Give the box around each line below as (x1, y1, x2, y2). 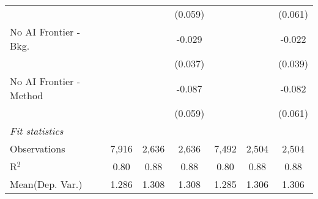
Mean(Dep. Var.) (10, 177, 83, 191)
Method (10, 88, 43, 102)
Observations (10, 141, 65, 156)
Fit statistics (10, 124, 64, 138)
